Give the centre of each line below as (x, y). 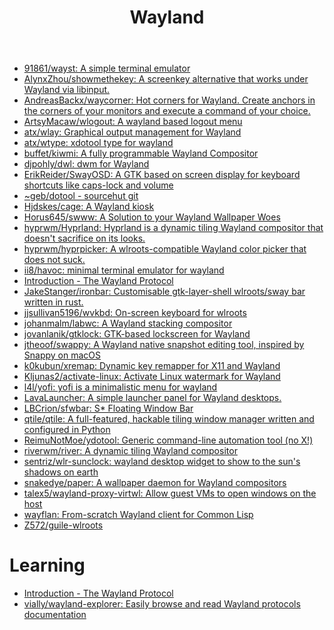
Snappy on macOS (62, 355)
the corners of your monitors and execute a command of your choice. (167, 111)
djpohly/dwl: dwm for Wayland (86, 164)
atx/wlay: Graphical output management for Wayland (132, 132)
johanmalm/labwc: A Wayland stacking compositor (128, 323)
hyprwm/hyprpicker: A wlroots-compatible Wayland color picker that (165, 249)
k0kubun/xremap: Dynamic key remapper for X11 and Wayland (152, 366)
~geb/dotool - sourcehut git (81, 196)
